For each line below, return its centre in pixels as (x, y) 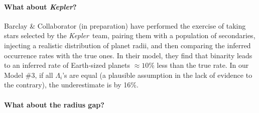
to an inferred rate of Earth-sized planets (67, 65)
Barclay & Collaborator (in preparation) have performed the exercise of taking (125, 25)
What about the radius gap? (54, 104)
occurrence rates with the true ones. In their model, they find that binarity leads (128, 55)
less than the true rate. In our (203, 65)
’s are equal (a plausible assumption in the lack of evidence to (157, 75)
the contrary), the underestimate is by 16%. (71, 85)
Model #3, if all (29, 75)
